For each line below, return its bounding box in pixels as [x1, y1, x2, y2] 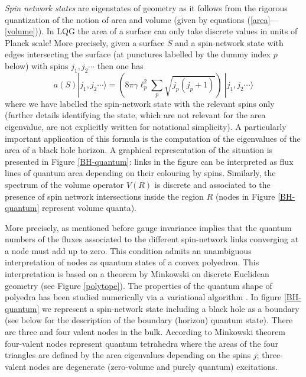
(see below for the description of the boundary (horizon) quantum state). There [5, 314, 293, 326]
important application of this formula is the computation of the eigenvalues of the [5, 132, 301, 144]
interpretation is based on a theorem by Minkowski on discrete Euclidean [5, 268, 269, 280]
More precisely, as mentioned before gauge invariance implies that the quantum [5, 221, 292, 233]
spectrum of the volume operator [5, 178, 124, 190]
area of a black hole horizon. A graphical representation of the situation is [5, 144, 273, 156]
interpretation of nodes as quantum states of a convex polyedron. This [5, 256, 259, 268]
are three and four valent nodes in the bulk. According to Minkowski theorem [5, 326, 285, 338]
